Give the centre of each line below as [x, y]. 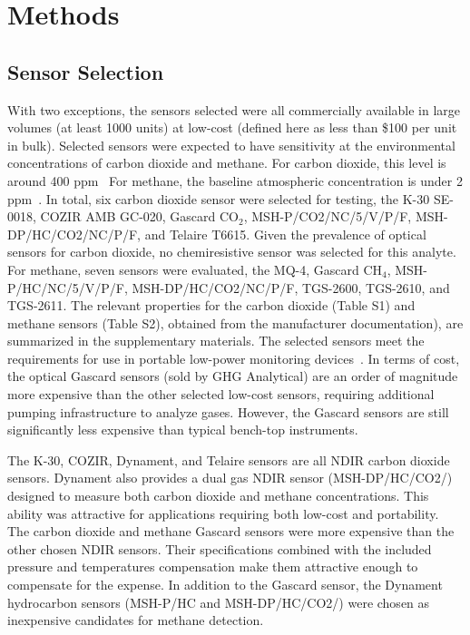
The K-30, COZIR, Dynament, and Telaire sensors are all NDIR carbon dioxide [229, 459]
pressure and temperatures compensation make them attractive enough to [213, 567]
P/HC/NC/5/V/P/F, [68, 287]
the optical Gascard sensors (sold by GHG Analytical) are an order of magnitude [233, 376]
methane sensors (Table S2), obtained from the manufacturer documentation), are [235, 322]
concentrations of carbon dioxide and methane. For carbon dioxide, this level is [227, 163]
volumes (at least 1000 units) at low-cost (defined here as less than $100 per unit [232, 127]
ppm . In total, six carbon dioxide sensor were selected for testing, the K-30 [219, 198]
